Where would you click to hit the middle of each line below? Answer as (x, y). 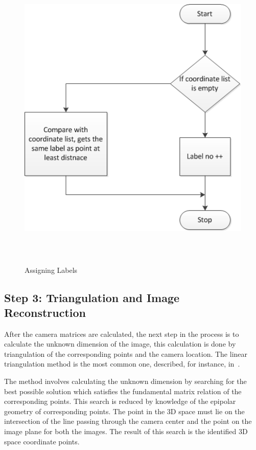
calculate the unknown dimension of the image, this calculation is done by (120, 344)
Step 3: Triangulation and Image (92, 297)
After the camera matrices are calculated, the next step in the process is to (122, 334)
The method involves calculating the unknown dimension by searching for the (125, 381)
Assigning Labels (51, 270)
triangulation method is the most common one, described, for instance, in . (122, 364)
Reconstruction (45, 312)
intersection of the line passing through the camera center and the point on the (128, 421)
